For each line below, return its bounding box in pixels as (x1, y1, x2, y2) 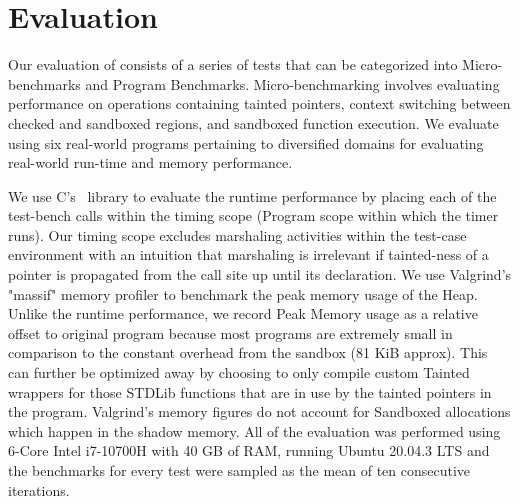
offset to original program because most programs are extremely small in (8, 322, 453, 343)
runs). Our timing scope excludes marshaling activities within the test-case (8, 224, 467, 245)
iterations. (8, 479, 70, 500)
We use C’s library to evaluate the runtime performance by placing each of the (8, 185, 497, 206)
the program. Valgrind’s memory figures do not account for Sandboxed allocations (8, 401, 511, 422)
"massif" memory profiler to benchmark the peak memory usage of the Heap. (8, 283, 478, 304)
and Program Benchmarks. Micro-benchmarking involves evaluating (85, 73, 500, 94)
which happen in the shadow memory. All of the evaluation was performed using (8, 420, 501, 441)
